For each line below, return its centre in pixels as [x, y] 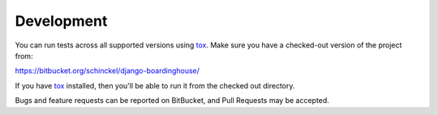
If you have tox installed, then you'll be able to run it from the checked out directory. [155, 85]
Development [61, 21]
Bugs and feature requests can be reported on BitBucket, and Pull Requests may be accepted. [172, 101]
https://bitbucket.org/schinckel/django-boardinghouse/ [107, 71]
